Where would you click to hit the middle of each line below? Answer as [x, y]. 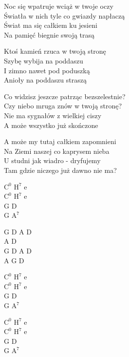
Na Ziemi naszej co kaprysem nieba [57, 151]
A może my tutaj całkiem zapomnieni [60, 141]
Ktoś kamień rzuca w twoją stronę [55, 51]
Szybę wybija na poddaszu [44, 60]
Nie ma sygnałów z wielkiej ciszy [53, 115]
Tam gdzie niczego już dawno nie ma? [60, 170]
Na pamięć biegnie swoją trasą [49, 34]
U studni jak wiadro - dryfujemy [52, 160]
